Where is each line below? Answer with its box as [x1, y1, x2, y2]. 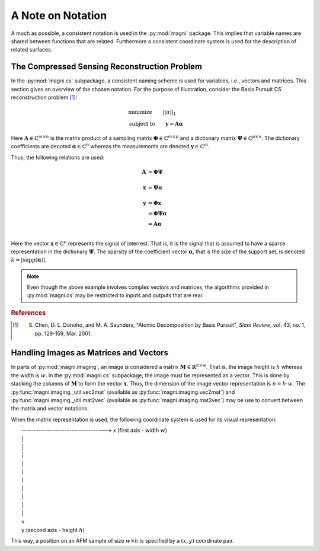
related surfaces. [11, 46, 53, 53]
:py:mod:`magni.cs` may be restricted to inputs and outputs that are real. [27, 292, 204, 299]
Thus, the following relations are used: [11, 154, 105, 161]
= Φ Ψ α [148, 210, 167, 216]
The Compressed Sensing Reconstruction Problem [11, 62, 203, 72]
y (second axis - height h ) [21, 526, 85, 533]
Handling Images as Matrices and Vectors [11, 348, 169, 358]
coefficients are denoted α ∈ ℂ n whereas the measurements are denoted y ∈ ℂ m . [11, 142, 210, 150]
